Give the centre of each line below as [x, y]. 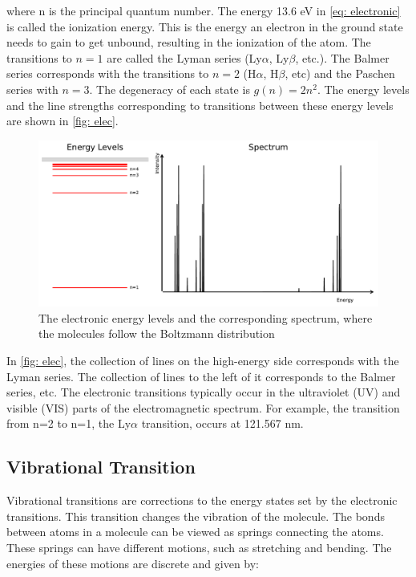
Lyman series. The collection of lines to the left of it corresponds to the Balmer [201, 376]
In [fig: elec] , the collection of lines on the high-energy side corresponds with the [203, 360]
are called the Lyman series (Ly [184, 57]
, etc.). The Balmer [342, 57]
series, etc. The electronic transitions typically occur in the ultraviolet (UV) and [204, 392]
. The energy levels [363, 89]
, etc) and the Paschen [340, 73]
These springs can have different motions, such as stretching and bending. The [199, 547]
